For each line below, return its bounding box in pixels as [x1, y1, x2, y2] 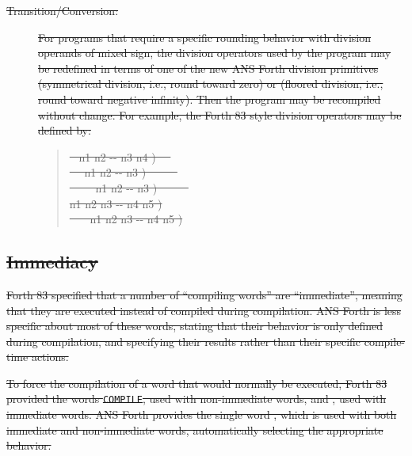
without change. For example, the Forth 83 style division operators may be [38, 106, 402, 123]
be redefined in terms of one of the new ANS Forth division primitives [38, 59, 379, 76]
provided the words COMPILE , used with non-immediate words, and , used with [6, 390, 387, 407]
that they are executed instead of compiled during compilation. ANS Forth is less [6, 302, 402, 318]
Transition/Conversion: [6, 2, 119, 18]
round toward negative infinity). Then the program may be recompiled [38, 90, 381, 107]
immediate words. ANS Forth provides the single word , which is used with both [6, 406, 397, 423]
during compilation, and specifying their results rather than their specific [6, 332, 361, 349]
